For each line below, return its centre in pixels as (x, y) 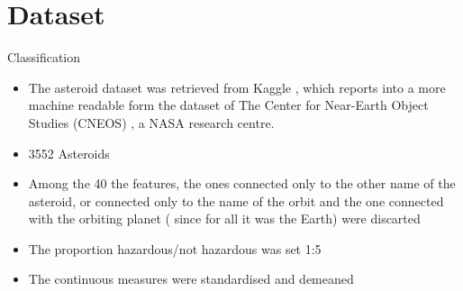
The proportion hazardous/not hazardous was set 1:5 (175, 248)
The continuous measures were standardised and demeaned (191, 279)
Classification (44, 57)
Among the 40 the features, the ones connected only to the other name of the (242, 183)
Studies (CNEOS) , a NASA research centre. (151, 122)
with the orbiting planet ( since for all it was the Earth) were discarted (224, 218)
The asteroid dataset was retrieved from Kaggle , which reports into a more (237, 87)
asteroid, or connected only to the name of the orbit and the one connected (236, 200)
